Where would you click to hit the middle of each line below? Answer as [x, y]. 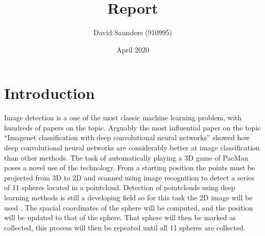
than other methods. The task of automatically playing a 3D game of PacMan [126, 157]
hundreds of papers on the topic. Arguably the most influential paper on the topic [132, 127]
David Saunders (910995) [133, 32]
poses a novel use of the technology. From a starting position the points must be [130, 167]
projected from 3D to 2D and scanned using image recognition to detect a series [129, 177]
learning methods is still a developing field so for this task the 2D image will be [128, 197]
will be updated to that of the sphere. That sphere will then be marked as [120, 217]
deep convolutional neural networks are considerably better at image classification [132, 148]
